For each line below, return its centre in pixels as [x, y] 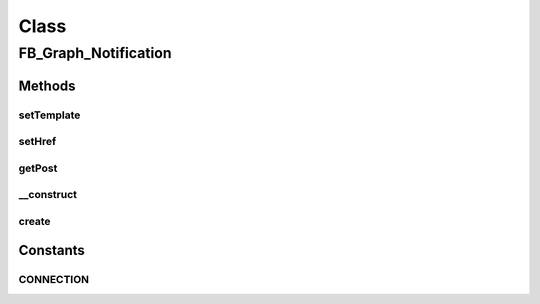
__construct [48, 195]
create [34, 221]
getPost [38, 168]
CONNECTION [54, 280]
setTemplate [49, 115]
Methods [47, 85]
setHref [37, 142]
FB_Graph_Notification [95, 53]
